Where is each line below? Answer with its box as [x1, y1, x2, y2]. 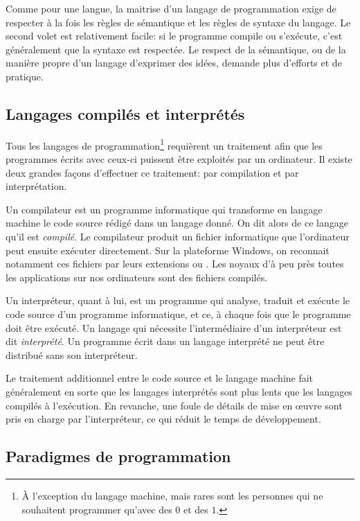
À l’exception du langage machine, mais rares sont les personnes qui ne [21, 488, 323, 502]
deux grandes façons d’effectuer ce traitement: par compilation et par [6, 165, 299, 179]
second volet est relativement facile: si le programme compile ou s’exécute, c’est [6, 28, 343, 43]
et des [183, 502, 208, 516]
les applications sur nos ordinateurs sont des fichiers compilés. [6, 270, 268, 284]
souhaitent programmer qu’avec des [21, 502, 172, 516]
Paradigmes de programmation [6, 445, 231, 467]
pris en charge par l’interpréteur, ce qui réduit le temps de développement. [6, 412, 321, 426]
